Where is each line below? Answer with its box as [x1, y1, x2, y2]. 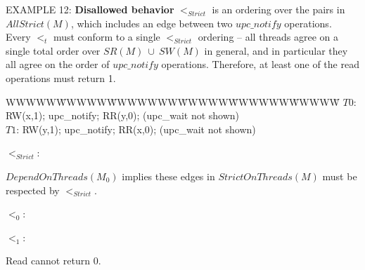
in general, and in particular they [204, 43, 348, 58]
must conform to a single [53, 29, 160, 44]
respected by [6, 182, 60, 197]
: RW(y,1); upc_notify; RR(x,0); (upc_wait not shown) [16, 121, 256, 136]
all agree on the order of [6, 57, 110, 72]
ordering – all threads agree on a [198, 29, 339, 44]
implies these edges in [122, 168, 215, 183]
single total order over [6, 43, 101, 58]
